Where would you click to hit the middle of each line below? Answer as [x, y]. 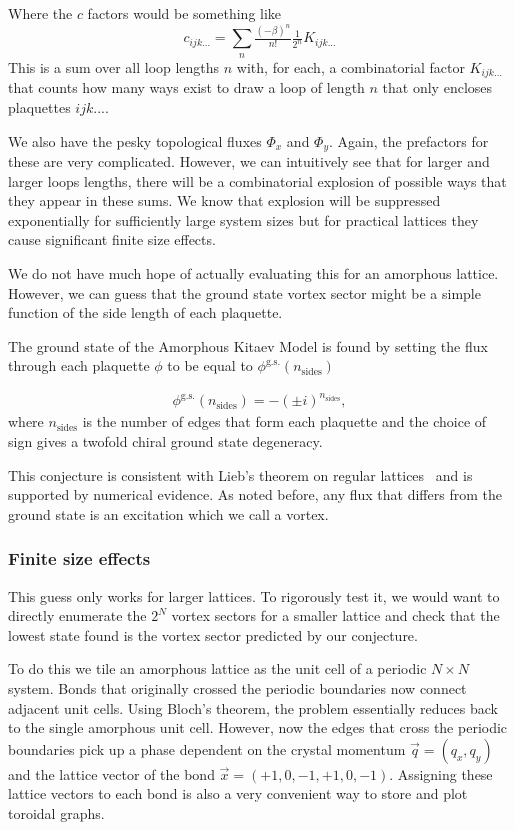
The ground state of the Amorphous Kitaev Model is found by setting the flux [248, 345]
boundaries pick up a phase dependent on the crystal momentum [207, 748]
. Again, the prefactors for [409, 140]
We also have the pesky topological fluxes [135, 140]
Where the [40, 13]
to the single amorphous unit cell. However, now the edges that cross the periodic [258, 727]
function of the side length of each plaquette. [145, 312]
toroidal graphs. [56, 812]
